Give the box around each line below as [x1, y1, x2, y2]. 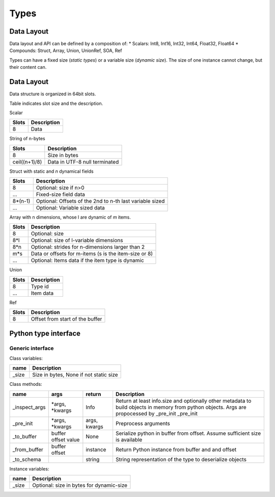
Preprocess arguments [115, 420, 171, 427]
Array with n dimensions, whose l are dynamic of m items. [9, 214, 131, 220]
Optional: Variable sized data [36, 204, 105, 212]
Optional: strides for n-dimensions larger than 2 [31, 244, 145, 251]
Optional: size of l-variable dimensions [31, 237, 123, 244]
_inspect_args [12, 403, 46, 410]
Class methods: [9, 381, 42, 387]
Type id [31, 283, 49, 290]
